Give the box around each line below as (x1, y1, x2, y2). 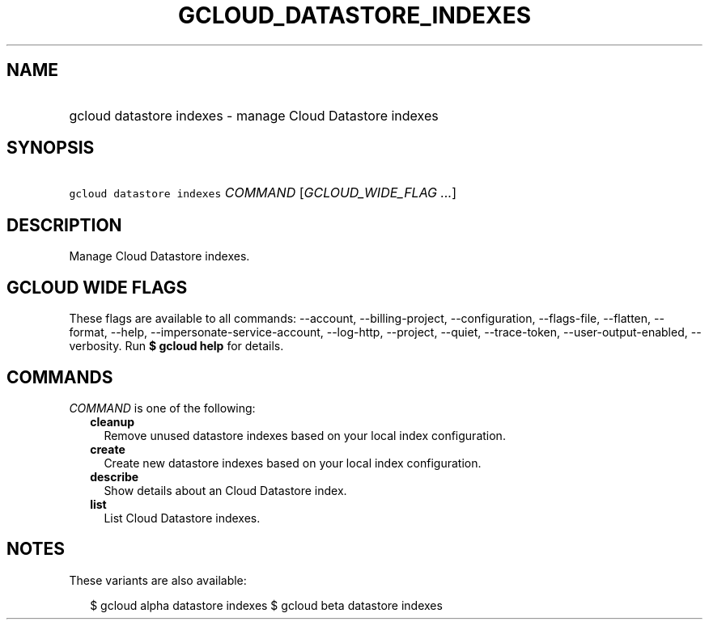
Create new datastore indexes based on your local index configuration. (104, 455, 482, 470)
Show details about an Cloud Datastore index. (104, 483, 347, 497)
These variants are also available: (69, 573, 247, 587)
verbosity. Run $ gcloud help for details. (69, 339, 284, 353)
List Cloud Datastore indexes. (104, 510, 261, 525)
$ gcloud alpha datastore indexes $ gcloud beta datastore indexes (90, 598, 443, 612)
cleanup (90, 414, 135, 429)
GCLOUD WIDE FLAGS (6, 277, 188, 298)
